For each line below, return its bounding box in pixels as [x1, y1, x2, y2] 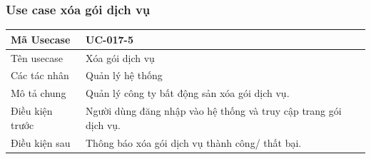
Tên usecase [11, 50, 63, 65]
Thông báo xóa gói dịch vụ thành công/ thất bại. [86, 135, 302, 150]
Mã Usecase [11, 31, 71, 46]
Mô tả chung [11, 86, 66, 101]
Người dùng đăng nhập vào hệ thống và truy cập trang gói [86, 103, 342, 118]
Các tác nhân [11, 68, 69, 83]
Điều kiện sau [11, 135, 71, 150]
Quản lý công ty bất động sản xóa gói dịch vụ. [86, 86, 290, 101]
